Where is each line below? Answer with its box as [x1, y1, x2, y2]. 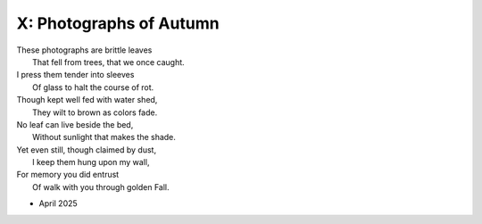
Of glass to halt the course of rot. [32, 81, 154, 93]
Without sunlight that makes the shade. [32, 132, 176, 143]
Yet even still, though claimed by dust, [16, 144, 156, 155]
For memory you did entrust [16, 170, 120, 180]
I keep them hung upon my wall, [32, 157, 150, 168]
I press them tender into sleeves [16, 70, 135, 80]
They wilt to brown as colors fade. [32, 107, 158, 118]
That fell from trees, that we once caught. [32, 56, 185, 67]
